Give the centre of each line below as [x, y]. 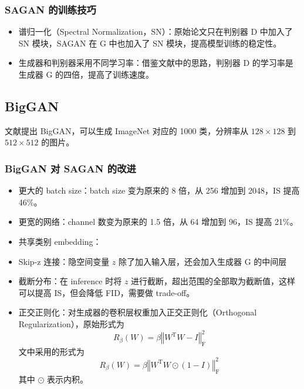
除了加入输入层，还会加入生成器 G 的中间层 [203, 261]
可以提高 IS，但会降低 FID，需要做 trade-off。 [107, 292]
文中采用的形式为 [51, 351]
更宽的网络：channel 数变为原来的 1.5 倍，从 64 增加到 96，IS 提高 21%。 [158, 222]
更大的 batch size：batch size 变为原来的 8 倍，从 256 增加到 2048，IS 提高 [159, 190]
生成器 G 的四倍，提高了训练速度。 [86, 74]
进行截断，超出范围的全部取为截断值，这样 [213, 281]
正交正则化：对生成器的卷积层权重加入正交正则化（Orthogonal [138, 312]
